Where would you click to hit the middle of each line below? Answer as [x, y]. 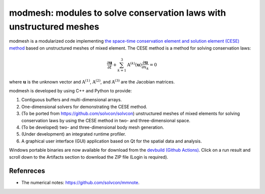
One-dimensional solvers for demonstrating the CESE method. [84, 107]
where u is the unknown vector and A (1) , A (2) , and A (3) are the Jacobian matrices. [92, 81]
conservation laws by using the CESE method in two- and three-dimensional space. [106, 120]
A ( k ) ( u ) [134, 64]
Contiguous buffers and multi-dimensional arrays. [72, 100]
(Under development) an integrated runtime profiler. [74, 134]
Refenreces [27, 171]
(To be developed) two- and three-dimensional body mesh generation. [93, 127]
